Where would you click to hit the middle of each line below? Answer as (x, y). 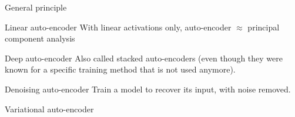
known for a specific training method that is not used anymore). (120, 69)
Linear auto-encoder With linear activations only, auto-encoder (118, 27)
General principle (36, 7)
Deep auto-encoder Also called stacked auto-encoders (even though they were (144, 58)
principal (264, 27)
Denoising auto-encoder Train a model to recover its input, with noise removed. (148, 89)
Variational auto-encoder (49, 109)
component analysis (40, 38)
